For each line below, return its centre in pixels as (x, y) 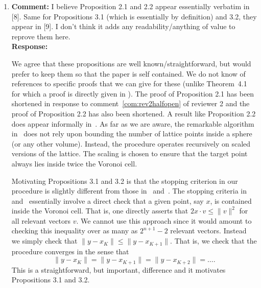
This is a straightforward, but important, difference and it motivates (118, 269)
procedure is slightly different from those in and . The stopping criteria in (129, 191)
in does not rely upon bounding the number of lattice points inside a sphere (132, 134)
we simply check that (44, 241)
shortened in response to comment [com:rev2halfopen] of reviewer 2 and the (130, 103)
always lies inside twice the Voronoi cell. (74, 163)
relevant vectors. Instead (208, 231)
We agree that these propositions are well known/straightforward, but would (131, 63)
